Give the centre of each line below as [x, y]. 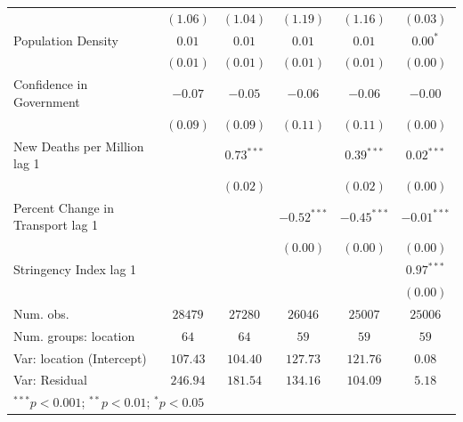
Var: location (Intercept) [80, 357]
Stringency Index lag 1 [75, 269]
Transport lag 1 [56, 225]
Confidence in [51, 84]
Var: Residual [50, 380]
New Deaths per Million [79, 146]
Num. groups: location [74, 335]
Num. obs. [41, 313]
